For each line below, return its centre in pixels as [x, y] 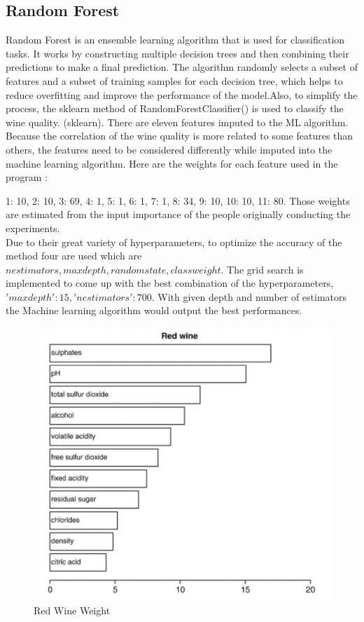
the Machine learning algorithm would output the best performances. [154, 310]
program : [27, 177]
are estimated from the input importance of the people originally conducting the [178, 214]
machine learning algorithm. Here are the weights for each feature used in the [172, 163]
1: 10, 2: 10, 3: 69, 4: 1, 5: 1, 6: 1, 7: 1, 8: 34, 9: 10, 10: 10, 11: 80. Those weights [178, 200]
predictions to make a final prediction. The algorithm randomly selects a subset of [182, 67]
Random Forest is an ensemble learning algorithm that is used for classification [175, 40]
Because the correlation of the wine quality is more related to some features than [180, 136]
